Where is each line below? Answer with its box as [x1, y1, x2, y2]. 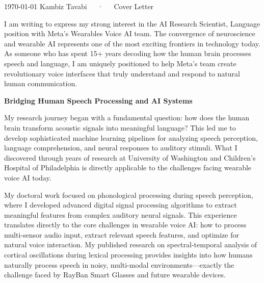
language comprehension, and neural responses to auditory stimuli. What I [4, 142, 237, 153]
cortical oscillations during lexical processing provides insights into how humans [4, 249, 253, 260]
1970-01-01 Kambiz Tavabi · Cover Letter [4, 1, 154, 11]
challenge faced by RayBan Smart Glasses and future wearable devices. [4, 269, 226, 280]
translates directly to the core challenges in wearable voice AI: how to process [4, 219, 247, 230]
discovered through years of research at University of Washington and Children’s [4, 152, 256, 163]
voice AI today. [4, 172, 51, 183]
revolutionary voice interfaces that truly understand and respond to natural [4, 68, 240, 79]
